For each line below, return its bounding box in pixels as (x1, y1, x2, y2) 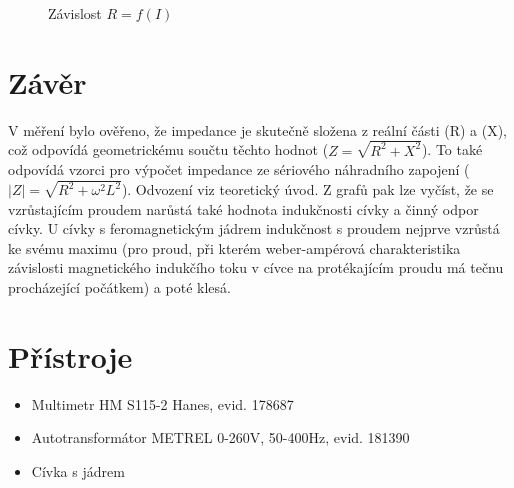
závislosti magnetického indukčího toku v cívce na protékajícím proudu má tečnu (8, 257, 504, 278)
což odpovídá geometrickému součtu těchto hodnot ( (8, 139, 329, 160)
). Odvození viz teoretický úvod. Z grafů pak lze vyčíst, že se (121, 179, 494, 200)
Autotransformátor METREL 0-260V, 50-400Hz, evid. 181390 (31, 427, 410, 448)
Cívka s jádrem (31, 460, 125, 481)
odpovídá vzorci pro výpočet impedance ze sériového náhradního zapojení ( (8, 159, 470, 180)
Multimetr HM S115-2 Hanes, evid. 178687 (31, 393, 294, 414)
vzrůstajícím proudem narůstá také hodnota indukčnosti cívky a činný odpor (8, 198, 479, 219)
